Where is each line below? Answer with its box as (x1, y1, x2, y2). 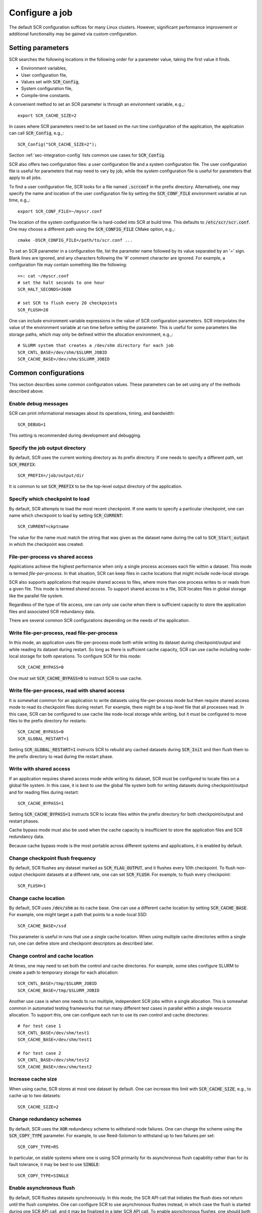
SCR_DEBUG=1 (17, 422, 46, 427)
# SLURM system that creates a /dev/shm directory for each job (17, 343, 174, 348)
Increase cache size (9, 1076, 57, 1082)
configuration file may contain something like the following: (9, 262, 127, 268)
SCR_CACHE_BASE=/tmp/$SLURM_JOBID (17, 987, 99, 993)
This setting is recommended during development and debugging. (9, 432, 142, 439)
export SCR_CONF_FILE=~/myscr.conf (17, 209, 102, 214)
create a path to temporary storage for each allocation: (9, 969, 119, 975)
